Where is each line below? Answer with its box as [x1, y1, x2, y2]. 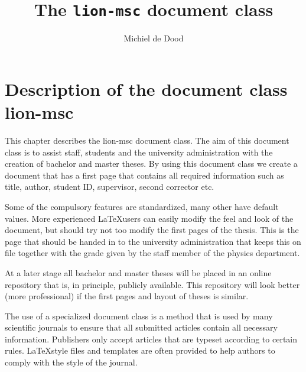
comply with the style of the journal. [5, 356, 138, 368]
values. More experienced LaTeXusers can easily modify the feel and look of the [5, 212, 294, 224]
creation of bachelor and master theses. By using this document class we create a [5, 157, 298, 170]
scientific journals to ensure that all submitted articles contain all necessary [5, 321, 278, 334]
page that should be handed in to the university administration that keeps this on [5, 235, 301, 247]
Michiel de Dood [123, 32, 184, 44]
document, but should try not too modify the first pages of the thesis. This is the [5, 224, 299, 236]
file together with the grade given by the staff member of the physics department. [5, 247, 300, 259]
